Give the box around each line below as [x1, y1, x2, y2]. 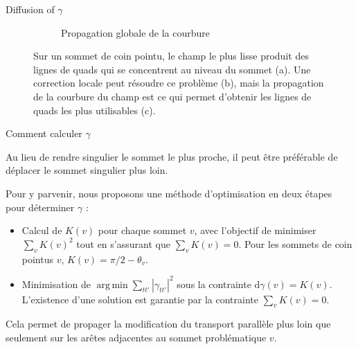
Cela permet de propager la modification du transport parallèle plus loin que [6, 316, 331, 331]
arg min [96, 280, 128, 290]
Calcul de [21, 223, 62, 238]
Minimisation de [21, 276, 91, 291]
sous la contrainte [177, 276, 251, 291]
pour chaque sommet [98, 223, 187, 238]
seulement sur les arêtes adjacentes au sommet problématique [6, 330, 267, 344]
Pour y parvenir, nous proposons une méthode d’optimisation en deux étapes [6, 186, 332, 200]
